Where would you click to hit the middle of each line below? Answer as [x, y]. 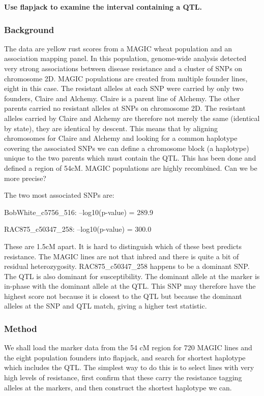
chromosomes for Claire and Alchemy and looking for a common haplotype [121, 138]
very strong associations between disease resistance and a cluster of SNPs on [123, 68]
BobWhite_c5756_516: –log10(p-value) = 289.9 [79, 212]
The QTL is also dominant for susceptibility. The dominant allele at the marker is [132, 276]
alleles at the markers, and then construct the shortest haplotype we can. [118, 387]
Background [29, 29]
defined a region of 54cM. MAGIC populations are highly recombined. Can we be [131, 167]
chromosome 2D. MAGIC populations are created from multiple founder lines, [126, 78]
